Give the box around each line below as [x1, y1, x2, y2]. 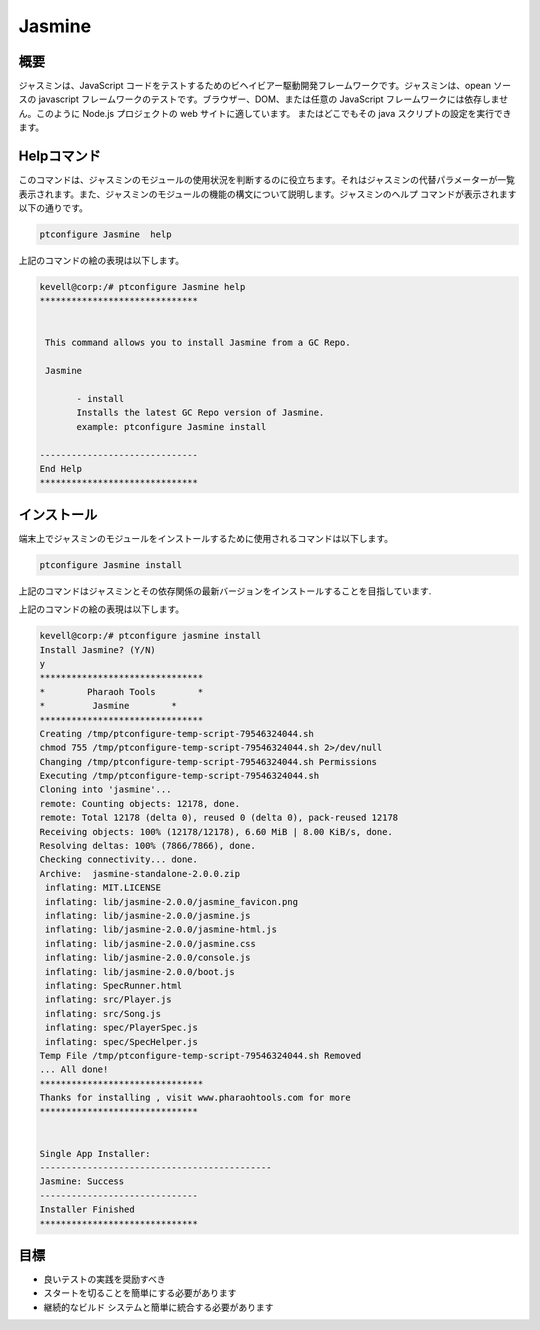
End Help [39, 463, 83, 474]
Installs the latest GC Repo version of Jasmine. [76, 407, 325, 419]
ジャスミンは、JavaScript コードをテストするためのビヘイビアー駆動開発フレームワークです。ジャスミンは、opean [18, 80, 492, 92]
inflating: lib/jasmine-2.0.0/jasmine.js [45, 910, 251, 921]
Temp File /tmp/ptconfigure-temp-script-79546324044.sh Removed [39, 1050, 362, 1061]
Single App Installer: [39, 1148, 151, 1159]
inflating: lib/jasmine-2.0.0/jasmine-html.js [45, 924, 277, 935]
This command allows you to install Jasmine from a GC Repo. [45, 337, 351, 349]
